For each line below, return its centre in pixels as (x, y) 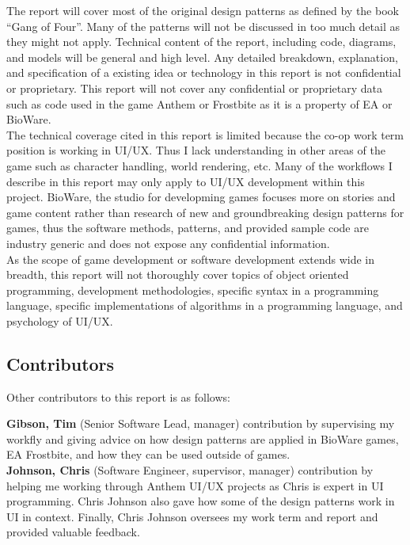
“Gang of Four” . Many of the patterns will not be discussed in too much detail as (203, 26)
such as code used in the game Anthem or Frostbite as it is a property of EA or (199, 103)
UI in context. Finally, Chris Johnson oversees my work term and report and (192, 516)
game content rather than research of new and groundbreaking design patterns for (205, 212)
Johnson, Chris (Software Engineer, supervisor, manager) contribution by (190, 470)
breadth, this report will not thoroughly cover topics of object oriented (178, 274)
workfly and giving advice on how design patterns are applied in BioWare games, (203, 438)
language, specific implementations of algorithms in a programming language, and (205, 305)
